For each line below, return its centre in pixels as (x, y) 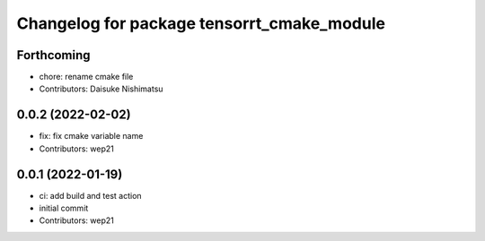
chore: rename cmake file (86, 77)
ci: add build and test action (91, 195)
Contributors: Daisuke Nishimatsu (101, 89)
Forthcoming (53, 55)
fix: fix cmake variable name (91, 136)
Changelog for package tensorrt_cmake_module (201, 23)
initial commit (64, 208)
